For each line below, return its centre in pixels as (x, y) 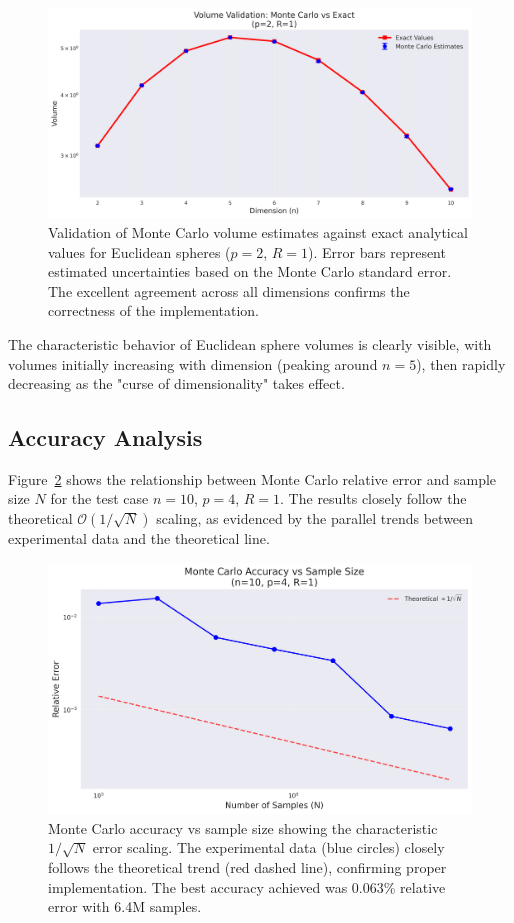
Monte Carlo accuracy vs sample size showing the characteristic (243, 827)
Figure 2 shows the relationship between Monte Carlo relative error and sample (252, 478)
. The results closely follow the (373, 498)
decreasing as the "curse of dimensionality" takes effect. (176, 383)
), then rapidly (461, 363)
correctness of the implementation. (153, 310)
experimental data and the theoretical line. (139, 538)
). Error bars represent (377, 251)
